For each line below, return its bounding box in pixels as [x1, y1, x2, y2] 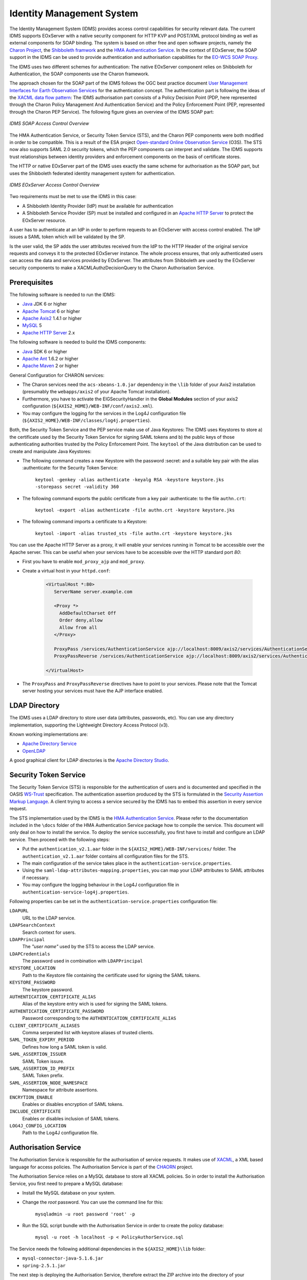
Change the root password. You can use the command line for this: [22, 1199, 163, 1205]
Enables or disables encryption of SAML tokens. [22, 1101, 124, 1107]
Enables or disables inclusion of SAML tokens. [22, 1115, 120, 1121]
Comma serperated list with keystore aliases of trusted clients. [22, 1029, 154, 1035]
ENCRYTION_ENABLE [9, 1094, 53, 1100]
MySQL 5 [22, 323, 42, 329]
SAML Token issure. [22, 1058, 64, 1064]
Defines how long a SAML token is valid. [22, 1043, 107, 1050]
